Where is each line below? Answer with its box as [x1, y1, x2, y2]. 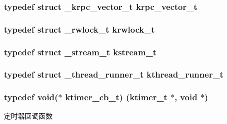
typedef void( [4, 91, 58, 103]
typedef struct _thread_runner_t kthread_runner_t [4, 68, 224, 81]
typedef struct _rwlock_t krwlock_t [4, 23, 155, 35]
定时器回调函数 [4, 110, 53, 121]
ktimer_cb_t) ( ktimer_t [65, 91, 168, 103]
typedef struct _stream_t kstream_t [4, 45, 157, 58]
